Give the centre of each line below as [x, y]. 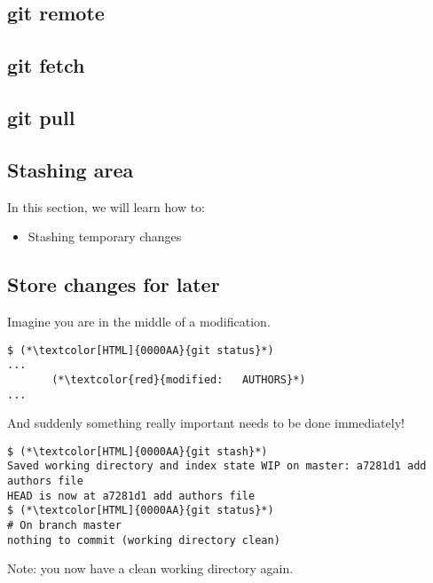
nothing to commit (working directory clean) [144, 540]
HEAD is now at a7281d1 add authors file [131, 496]
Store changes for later [114, 284]
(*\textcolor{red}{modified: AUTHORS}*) [179, 379]
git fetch [46, 65]
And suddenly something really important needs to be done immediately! [206, 423]
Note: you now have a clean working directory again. [150, 568]
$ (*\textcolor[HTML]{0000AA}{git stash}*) [138, 451]
